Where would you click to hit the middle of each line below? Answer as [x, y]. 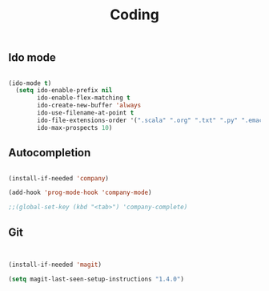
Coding [134, 15]
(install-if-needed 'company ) [59, 178]
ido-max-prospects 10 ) [75, 127]
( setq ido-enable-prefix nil [64, 91]
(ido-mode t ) [30, 83]
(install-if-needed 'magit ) [55, 265]
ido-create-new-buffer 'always [89, 106]
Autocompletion [50, 153]
